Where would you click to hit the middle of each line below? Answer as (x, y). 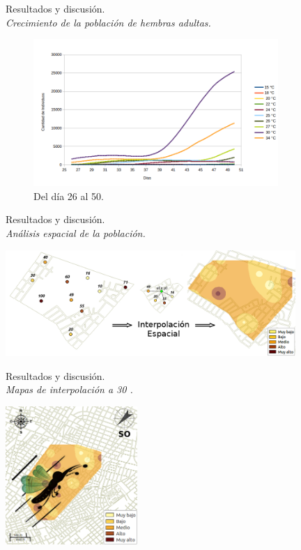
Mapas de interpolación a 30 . (69, 389)
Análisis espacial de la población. (76, 233)
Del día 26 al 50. (69, 196)
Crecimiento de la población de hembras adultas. (108, 22)
